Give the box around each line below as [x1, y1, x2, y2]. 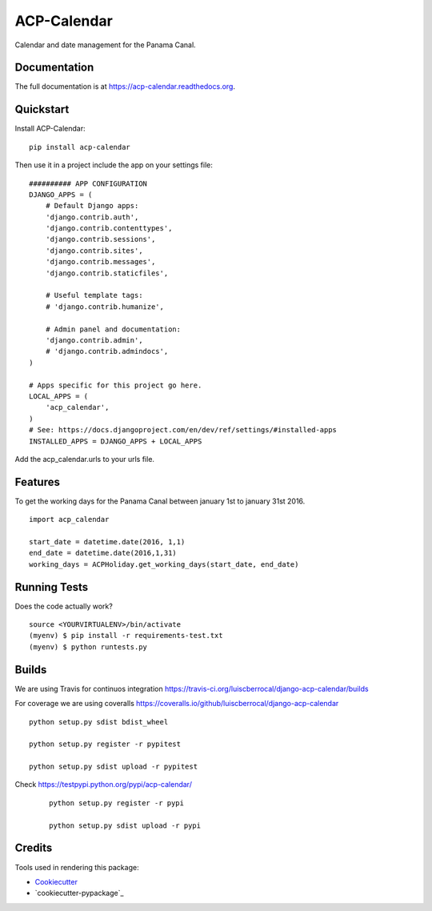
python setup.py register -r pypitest [29, 740, 182, 748]
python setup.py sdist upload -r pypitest [29, 762, 198, 772]
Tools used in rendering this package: [14, 862, 139, 872]
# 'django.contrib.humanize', [45, 302, 164, 311]
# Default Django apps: [45, 201, 139, 211]
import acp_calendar [29, 515, 110, 524]
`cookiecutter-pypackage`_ [34, 889, 124, 898]
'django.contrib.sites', [45, 246, 143, 255]
